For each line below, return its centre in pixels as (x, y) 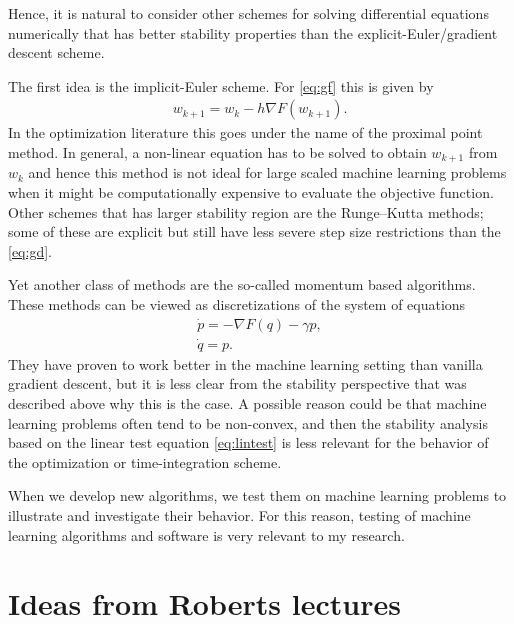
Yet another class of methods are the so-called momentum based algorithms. (242, 284)
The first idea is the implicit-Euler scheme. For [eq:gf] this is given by (221, 85)
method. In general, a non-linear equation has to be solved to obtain (217, 152)
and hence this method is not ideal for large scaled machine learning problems (267, 172)
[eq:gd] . (30, 250)
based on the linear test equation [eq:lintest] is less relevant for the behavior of (248, 442)
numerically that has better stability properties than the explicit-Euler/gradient (253, 32)
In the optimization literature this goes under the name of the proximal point (245, 132)
